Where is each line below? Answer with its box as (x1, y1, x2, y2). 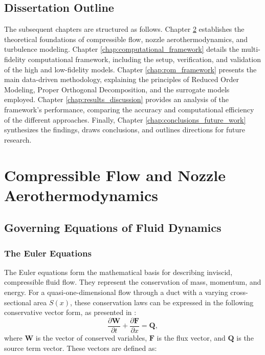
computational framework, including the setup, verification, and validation (28, 53, 261, 64)
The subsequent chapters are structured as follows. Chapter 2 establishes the (4, 24, 245, 34)
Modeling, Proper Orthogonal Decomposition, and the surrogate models (4, 84, 230, 94)
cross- (230, 287, 248, 298)
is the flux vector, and (157, 332, 226, 343)
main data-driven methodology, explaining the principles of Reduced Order (4, 74, 239, 85)
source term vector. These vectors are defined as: (4, 342, 157, 353)
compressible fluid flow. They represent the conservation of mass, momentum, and (4, 277, 261, 287)
